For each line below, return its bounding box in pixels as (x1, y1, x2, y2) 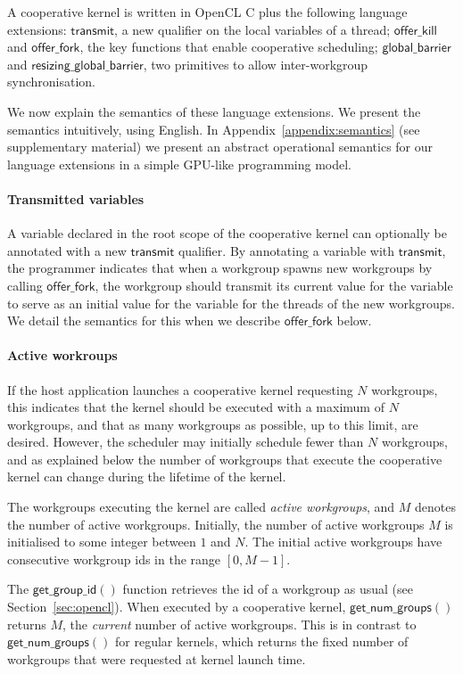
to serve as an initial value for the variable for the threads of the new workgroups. (7, 293, 455, 312)
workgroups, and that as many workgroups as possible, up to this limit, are (7, 415, 418, 433)
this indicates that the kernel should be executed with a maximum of (7, 398, 384, 416)
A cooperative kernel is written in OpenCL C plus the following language (7, 3, 408, 21)
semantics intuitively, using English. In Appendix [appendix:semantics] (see (7, 119, 420, 138)
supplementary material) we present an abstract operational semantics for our (7, 137, 434, 156)
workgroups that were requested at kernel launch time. (7, 649, 306, 668)
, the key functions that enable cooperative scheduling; (79, 37, 378, 56)
